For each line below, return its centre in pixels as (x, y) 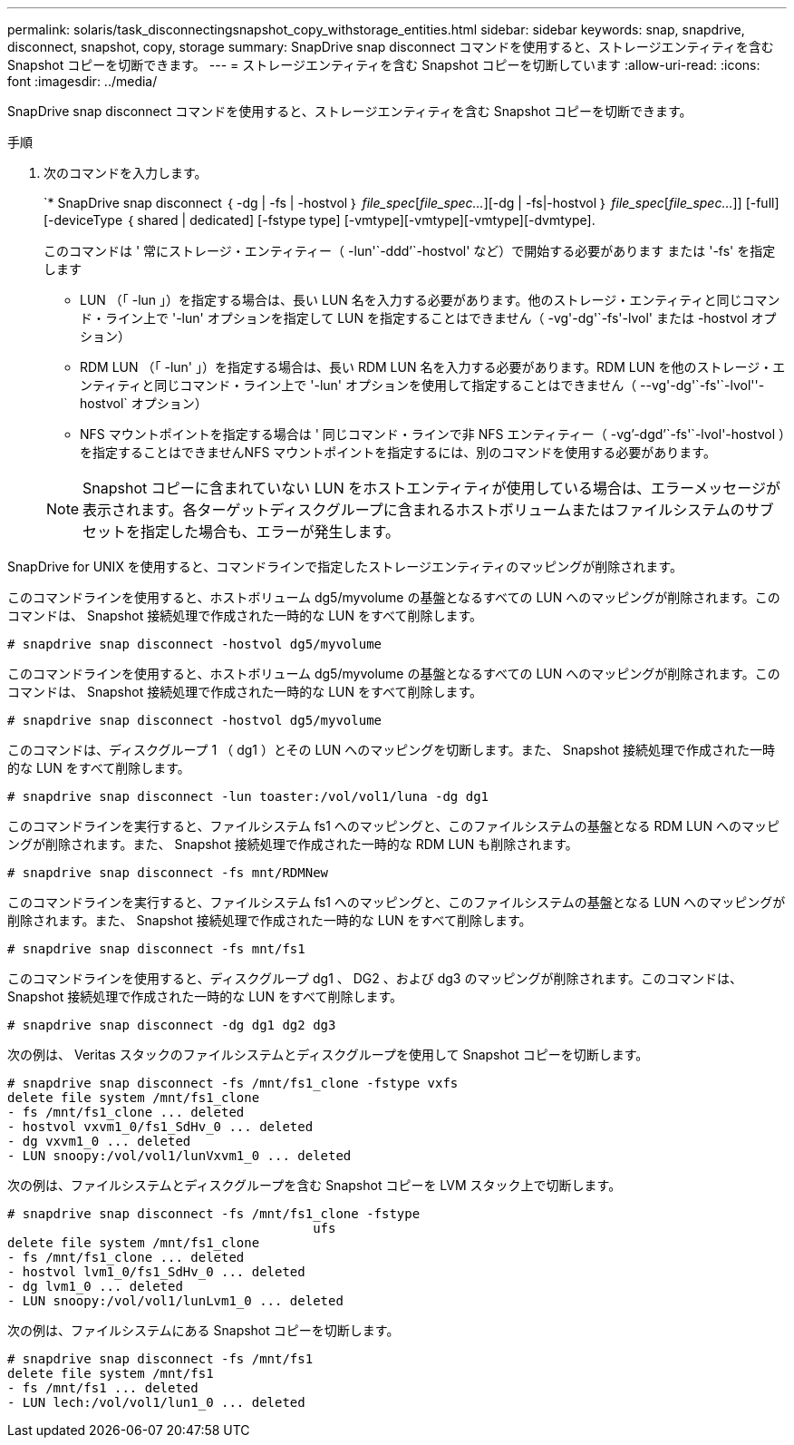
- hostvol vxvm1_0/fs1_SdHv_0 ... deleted (160, 1127)
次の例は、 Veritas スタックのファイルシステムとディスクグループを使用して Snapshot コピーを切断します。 (328, 1054)
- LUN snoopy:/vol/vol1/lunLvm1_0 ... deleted (175, 1301)
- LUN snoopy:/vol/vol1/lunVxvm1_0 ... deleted (179, 1156)
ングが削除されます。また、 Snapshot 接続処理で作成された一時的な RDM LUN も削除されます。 (293, 844)
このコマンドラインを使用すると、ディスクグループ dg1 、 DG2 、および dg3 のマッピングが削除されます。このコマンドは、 (375, 978)
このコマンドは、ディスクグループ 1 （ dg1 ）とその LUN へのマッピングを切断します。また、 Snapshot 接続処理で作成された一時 (392, 750)
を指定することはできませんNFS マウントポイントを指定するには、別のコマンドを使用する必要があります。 (398, 452)
